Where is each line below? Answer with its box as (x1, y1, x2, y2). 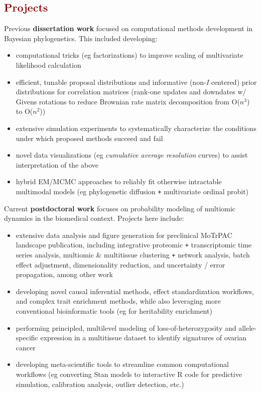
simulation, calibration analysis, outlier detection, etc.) (16, 378, 184, 389)
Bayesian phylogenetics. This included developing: (4, 33, 158, 43)
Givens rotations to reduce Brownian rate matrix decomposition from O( (16, 96, 240, 106)
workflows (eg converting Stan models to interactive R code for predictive (16, 369, 242, 379)
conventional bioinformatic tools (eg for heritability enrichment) (16, 306, 212, 316)
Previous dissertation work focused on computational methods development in (4, 23, 253, 34)
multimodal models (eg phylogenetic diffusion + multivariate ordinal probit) (16, 186, 249, 196)
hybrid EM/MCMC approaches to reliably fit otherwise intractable (16, 176, 222, 187)
